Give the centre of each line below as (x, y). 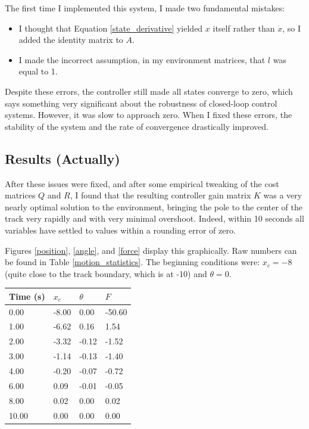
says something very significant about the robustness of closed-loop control (141, 103)
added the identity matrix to (71, 40)
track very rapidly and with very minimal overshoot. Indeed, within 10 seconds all (154, 218)
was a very (283, 195)
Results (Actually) (63, 158)
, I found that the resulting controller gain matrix (160, 195)
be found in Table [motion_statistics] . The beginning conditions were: (132, 262)
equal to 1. (38, 71)
